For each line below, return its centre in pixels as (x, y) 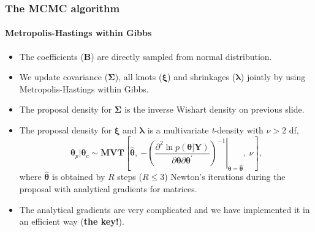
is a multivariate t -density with (205, 130)
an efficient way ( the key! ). (72, 221)
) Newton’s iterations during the (225, 177)
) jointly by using (273, 77)
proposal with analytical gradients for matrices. (108, 189)
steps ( (130, 177)
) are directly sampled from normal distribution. (181, 56)
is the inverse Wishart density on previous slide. (214, 109)
